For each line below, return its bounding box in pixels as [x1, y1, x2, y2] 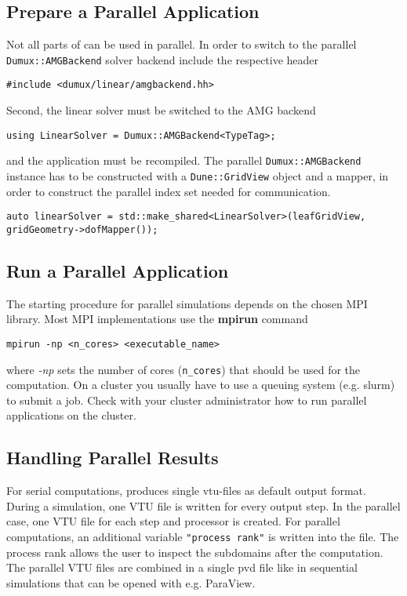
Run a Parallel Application [6, 258, 229, 282]
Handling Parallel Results [6, 445, 219, 470]
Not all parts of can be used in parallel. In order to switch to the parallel [6, 36, 357, 53]
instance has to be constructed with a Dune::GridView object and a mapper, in [6, 168, 389, 184]
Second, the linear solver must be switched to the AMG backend [6, 102, 316, 118]
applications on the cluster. [6, 407, 136, 423]
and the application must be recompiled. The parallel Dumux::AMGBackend [6, 152, 362, 169]
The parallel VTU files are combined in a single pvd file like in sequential [6, 559, 358, 576]
